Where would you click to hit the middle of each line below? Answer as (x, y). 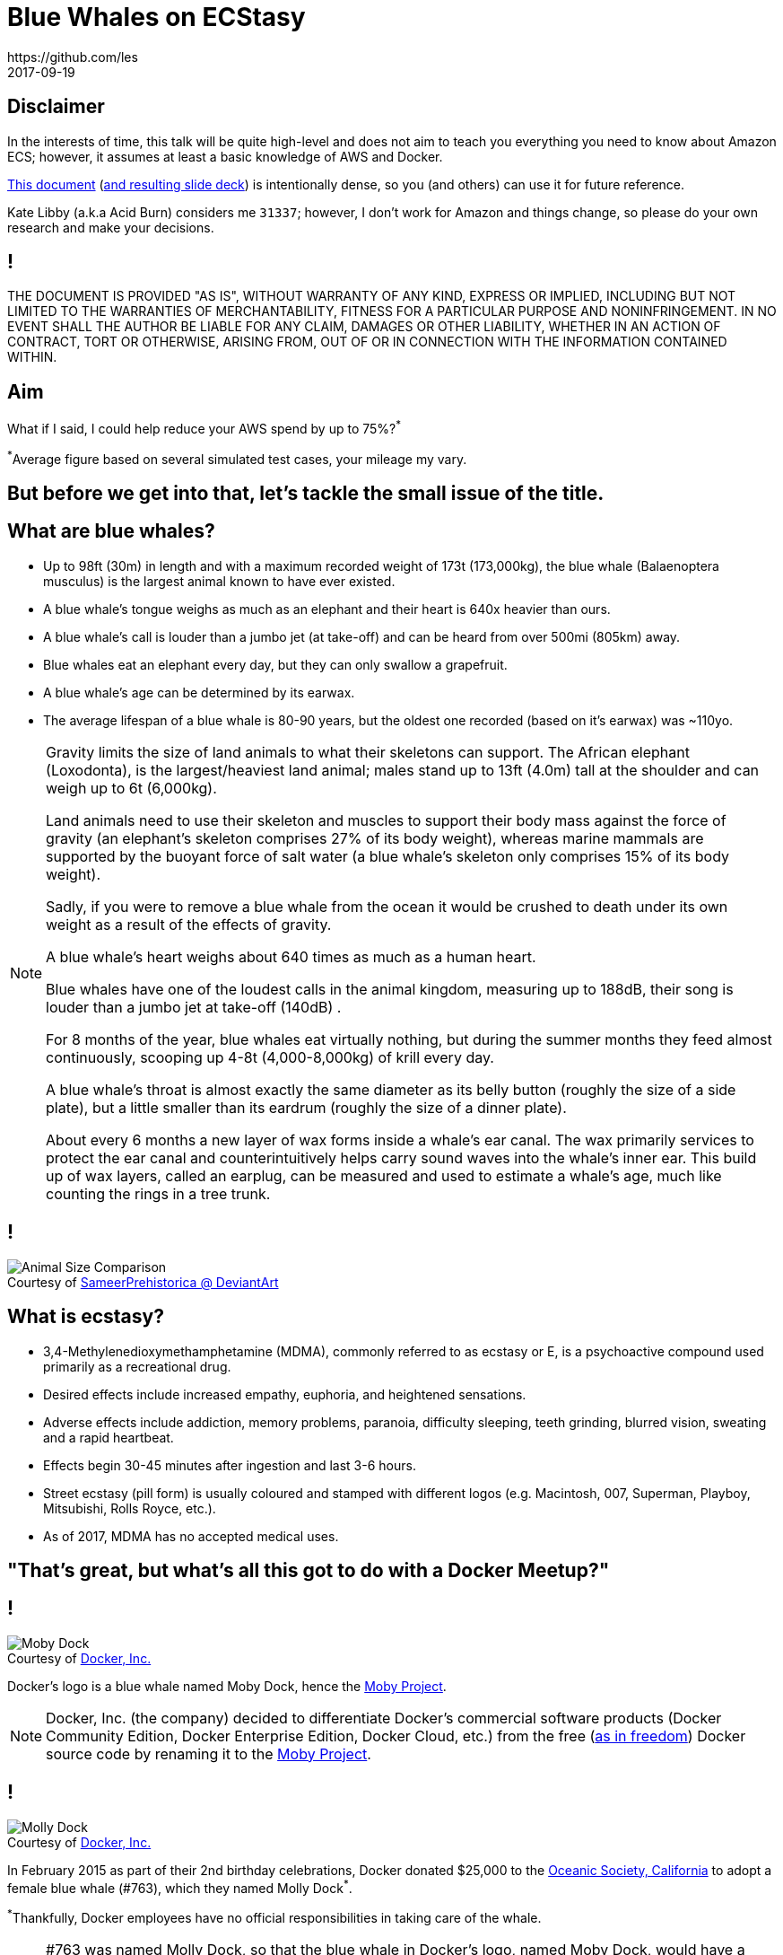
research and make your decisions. (111, 227)
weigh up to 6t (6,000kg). (131, 788)
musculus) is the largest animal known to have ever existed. (219, 581)
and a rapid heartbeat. (109, 1437)
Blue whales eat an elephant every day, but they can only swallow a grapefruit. (275, 664)
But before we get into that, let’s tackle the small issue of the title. (306, 494)
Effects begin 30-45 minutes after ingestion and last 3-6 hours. (230, 1465)
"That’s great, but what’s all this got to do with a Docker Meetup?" (309, 1570)
